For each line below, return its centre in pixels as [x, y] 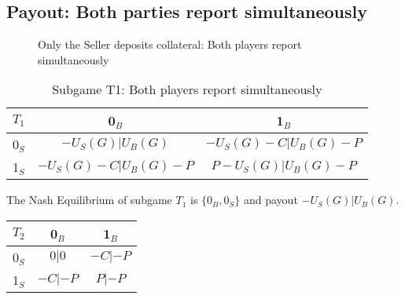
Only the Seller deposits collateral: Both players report [170, 44]
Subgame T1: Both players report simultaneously [187, 89]
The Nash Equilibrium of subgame [89, 200]
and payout [271, 200]
